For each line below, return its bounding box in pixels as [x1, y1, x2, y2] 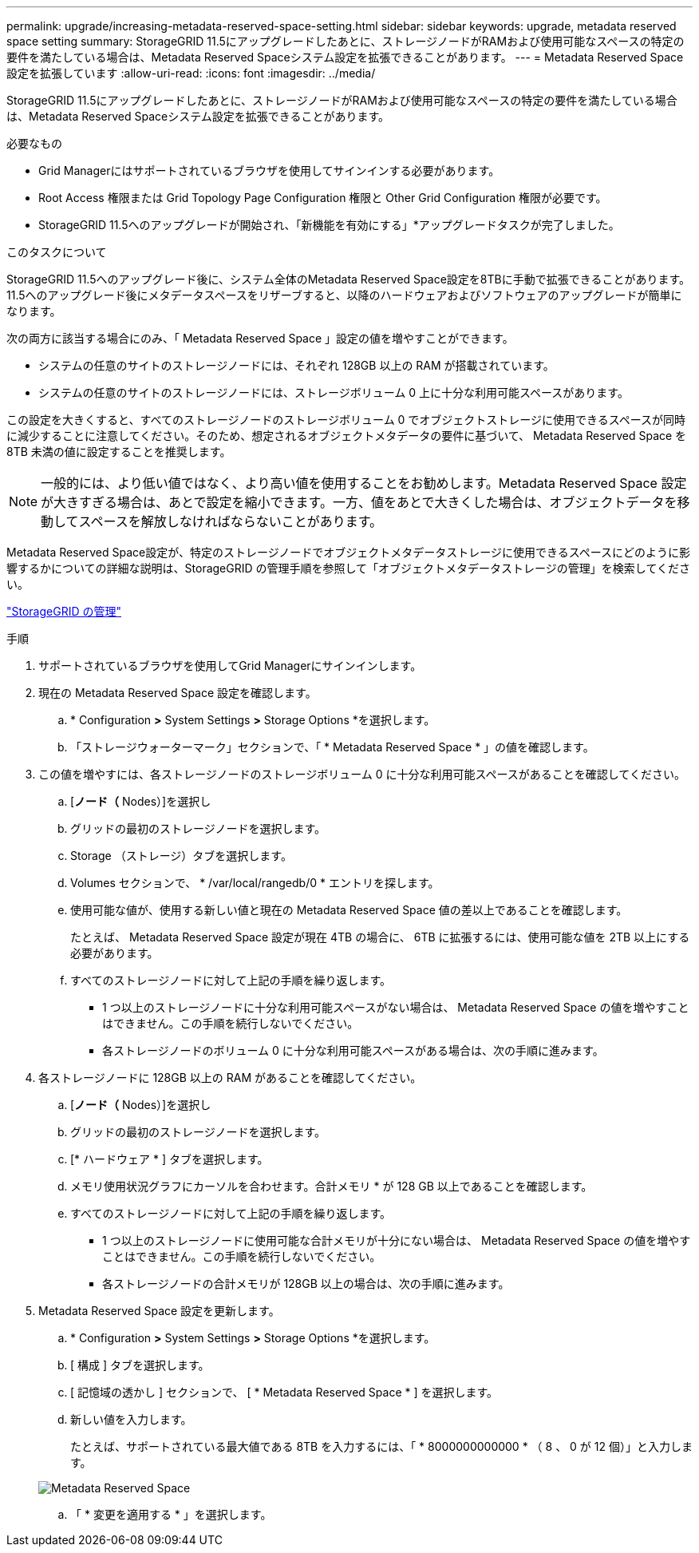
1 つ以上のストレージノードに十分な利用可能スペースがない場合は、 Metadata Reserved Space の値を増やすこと [102, 1000, 689, 1014]
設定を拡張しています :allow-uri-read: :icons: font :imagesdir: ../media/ [6, 66, 376, 80]
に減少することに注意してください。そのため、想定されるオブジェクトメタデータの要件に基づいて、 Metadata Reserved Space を [6, 429, 687, 442]
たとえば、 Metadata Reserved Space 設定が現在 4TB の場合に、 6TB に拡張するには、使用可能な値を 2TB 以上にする [70, 930, 690, 944]
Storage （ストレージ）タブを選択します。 [70, 849, 292, 862]
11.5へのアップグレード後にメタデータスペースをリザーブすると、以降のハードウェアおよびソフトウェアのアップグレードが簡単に [6, 288, 682, 302]
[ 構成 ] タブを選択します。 [70, 1358, 210, 1372]
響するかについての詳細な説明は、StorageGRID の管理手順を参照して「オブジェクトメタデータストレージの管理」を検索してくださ [6, 561, 690, 575]
